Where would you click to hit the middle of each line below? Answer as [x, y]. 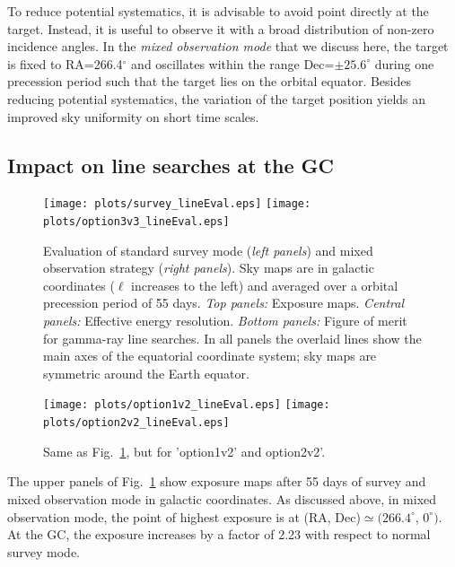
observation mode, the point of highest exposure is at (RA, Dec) [184, 516]
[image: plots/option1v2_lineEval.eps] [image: [187, 405]
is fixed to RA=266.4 [65, 63]
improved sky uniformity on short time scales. [133, 116]
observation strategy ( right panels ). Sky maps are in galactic [209, 268]
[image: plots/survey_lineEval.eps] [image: [177, 204]
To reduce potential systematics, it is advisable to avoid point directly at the [218, 11]
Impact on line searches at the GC [171, 165]
